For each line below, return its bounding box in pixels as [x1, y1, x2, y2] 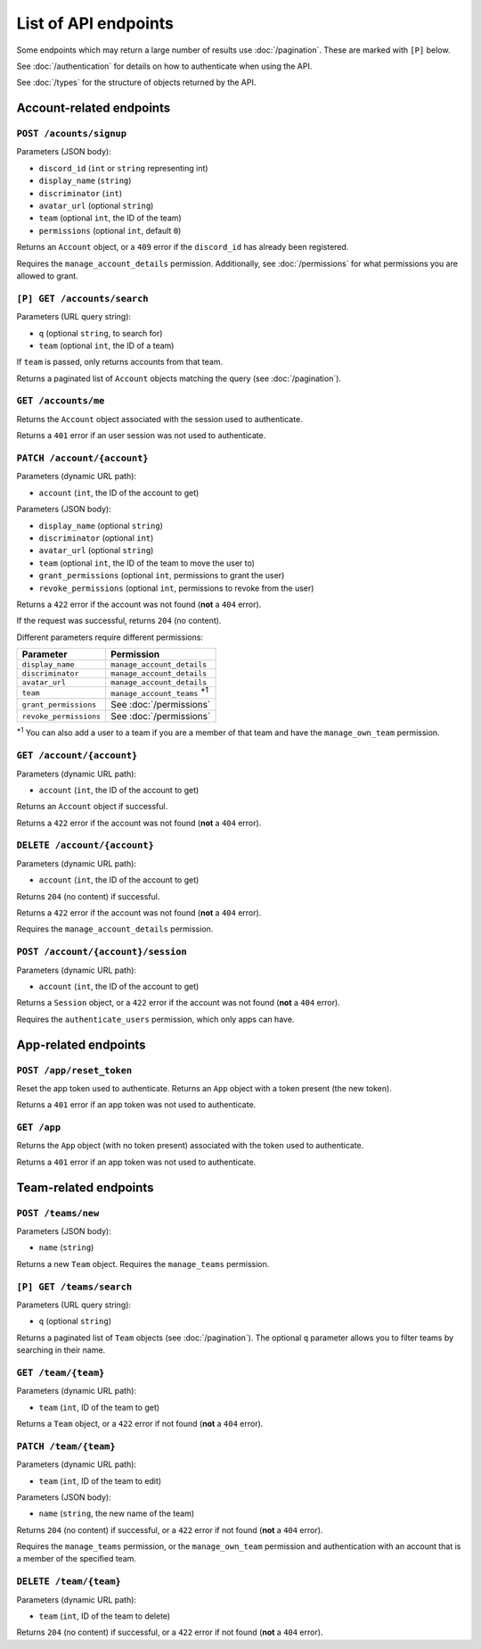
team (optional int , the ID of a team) [38, 340, 175, 351]
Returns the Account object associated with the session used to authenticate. [16, 413, 303, 424]
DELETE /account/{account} [16, 840, 155, 851]
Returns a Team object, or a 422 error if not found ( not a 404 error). [16, 1418, 264, 1429]
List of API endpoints [16, 13, 174, 33]
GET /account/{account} [16, 750, 138, 762]
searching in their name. [16, 1345, 106, 1355]
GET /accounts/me [16, 395, 105, 407]
